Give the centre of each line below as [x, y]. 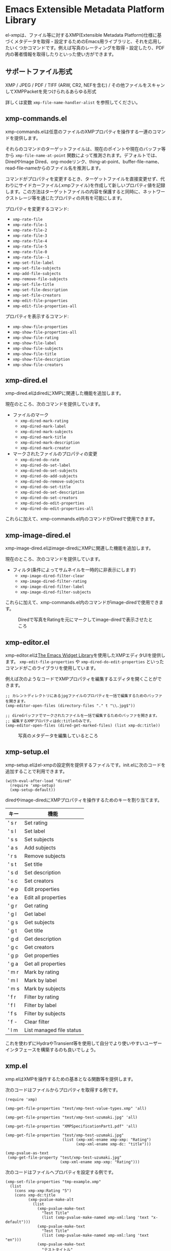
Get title [34, 931]
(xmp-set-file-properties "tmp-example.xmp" [53, 1182]
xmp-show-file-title [34, 354]
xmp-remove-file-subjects [40, 279]
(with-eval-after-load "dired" [38, 781]
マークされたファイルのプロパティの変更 [55, 454]
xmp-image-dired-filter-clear [52, 576]
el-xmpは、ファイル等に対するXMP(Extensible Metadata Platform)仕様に [81, 35]
